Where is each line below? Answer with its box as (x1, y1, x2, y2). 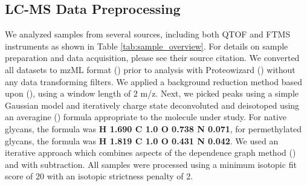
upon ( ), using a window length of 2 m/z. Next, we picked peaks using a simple (5, 87, 299, 100)
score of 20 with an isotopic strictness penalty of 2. (5, 170, 193, 182)
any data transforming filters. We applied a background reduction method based (5, 75, 303, 88)
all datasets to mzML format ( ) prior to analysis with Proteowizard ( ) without (5, 63, 296, 75)
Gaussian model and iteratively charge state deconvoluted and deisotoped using (5, 98, 300, 111)
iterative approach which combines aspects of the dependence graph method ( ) (5, 146, 296, 159)
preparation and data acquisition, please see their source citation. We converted (5, 51, 300, 64)
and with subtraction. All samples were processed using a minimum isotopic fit (5, 158, 297, 170)
